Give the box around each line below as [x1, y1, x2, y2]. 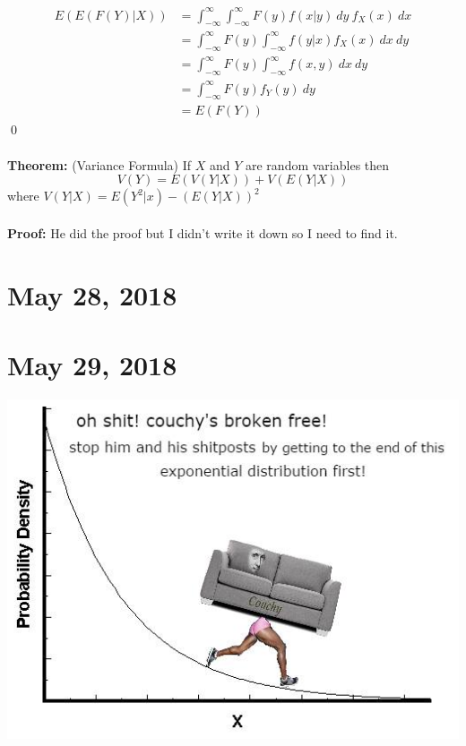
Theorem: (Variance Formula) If [7, 155, 192, 174]
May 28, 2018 [7, 276, 177, 313]
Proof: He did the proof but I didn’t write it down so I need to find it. [7, 223, 398, 242]
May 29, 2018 [7, 346, 177, 382]
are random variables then [246, 155, 390, 174]
